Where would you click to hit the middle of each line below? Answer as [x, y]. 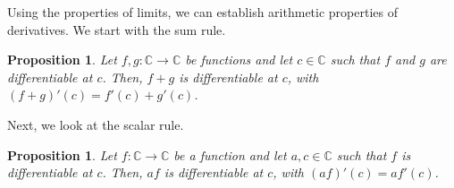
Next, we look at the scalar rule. [96, 124]
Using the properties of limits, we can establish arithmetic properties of [202, 12]
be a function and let [230, 154]
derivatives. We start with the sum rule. [117, 29]
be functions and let [239, 60]
